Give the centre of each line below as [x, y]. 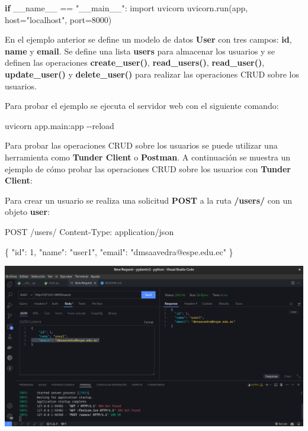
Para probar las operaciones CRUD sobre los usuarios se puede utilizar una [141, 145]
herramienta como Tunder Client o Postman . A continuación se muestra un [148, 157]
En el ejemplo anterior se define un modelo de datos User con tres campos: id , [148, 39]
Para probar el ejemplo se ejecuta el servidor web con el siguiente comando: [142, 106]
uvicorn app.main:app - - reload [60, 125]
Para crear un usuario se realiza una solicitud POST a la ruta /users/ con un [148, 200]
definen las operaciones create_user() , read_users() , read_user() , [135, 62]
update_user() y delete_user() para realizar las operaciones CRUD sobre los [152, 74]
